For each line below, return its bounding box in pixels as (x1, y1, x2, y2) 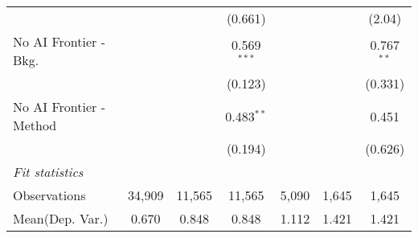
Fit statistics (13, 162, 84, 181)
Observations (13, 186, 86, 204)
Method (13, 116, 57, 134)
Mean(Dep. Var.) (13, 209, 109, 228)
